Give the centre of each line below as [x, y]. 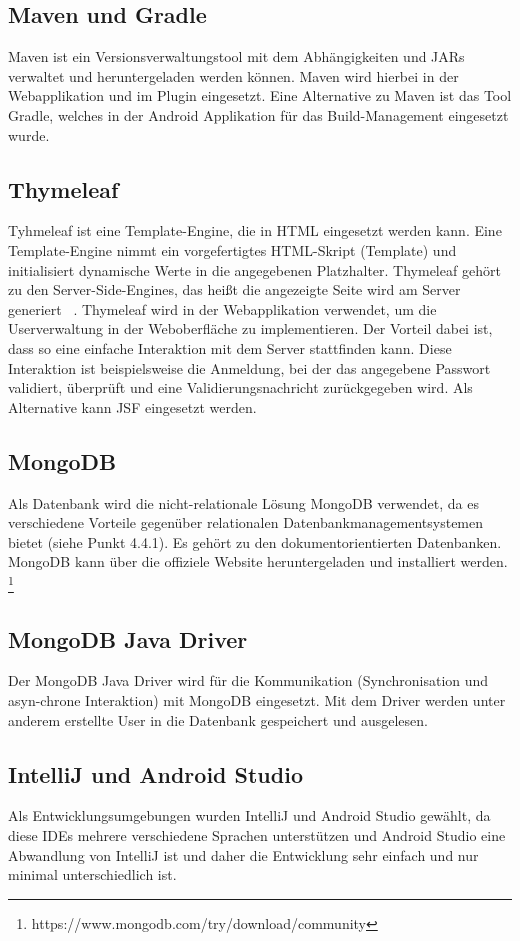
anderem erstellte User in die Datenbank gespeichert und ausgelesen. [218, 719]
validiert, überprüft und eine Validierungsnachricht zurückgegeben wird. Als [240, 387]
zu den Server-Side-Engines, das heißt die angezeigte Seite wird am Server [234, 289]
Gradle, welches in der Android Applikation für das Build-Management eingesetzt [258, 114]
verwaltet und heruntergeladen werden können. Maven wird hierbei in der [233, 75]
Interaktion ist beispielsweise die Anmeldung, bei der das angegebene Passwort [249, 367]
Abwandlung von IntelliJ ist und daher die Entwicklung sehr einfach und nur [243, 854]
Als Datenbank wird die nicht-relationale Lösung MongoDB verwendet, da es [243, 502]
